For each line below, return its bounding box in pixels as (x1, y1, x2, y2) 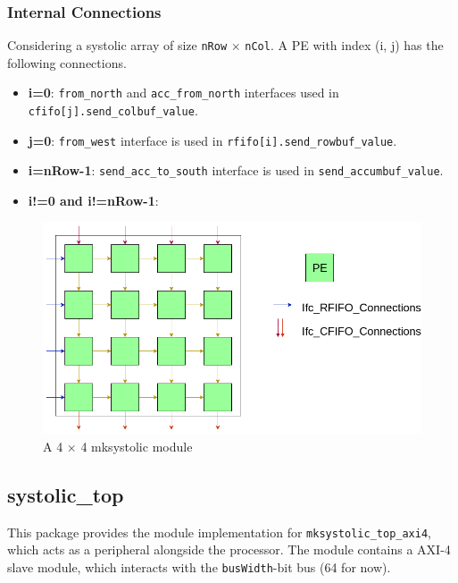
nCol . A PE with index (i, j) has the (245, 36, 444, 55)
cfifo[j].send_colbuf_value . (28, 101, 198, 120)
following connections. (7, 53, 127, 72)
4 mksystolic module (80, 436, 193, 455)
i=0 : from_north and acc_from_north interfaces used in (28, 83, 339, 102)
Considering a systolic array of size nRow (7, 36, 228, 55)
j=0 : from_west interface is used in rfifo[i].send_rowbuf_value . (28, 131, 397, 149)
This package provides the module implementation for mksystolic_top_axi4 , (7, 522, 431, 541)
